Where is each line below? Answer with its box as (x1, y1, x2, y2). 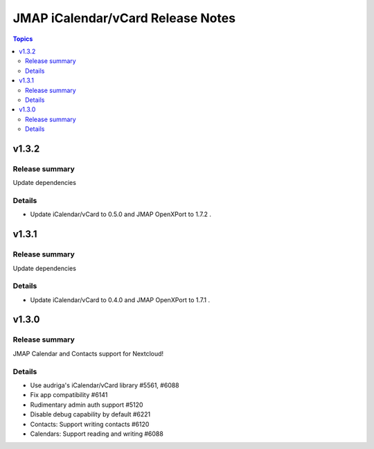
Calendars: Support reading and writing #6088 (30, 430, 164, 438)
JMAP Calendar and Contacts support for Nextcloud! (12, 349, 164, 358)
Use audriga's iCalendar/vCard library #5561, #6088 (30, 381, 179, 389)
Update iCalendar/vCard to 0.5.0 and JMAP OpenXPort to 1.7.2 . (30, 210, 211, 218)
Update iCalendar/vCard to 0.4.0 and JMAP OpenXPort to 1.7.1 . (30, 295, 211, 304)
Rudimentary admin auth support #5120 (30, 400, 143, 409)
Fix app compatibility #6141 (30, 391, 108, 399)
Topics (12, 35, 33, 43)
